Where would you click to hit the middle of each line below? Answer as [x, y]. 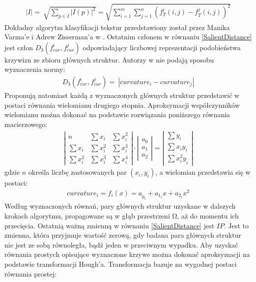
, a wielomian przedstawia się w [203, 172]
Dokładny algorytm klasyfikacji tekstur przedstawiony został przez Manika [117, 27]
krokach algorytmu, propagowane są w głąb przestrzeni [87, 216]
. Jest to [236, 225]
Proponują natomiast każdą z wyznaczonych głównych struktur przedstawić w [122, 95]
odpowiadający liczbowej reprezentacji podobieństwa [162, 47]
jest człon [19, 47]
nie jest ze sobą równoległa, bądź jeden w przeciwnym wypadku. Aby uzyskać [121, 244]
